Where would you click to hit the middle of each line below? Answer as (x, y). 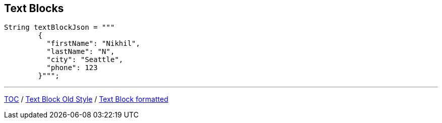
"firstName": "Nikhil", (93, 44)
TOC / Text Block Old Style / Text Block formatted (86, 99)
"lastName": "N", (81, 52)
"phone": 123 (72, 68)
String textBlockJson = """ (60, 27)
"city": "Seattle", (85, 60)
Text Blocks (34, 8)
